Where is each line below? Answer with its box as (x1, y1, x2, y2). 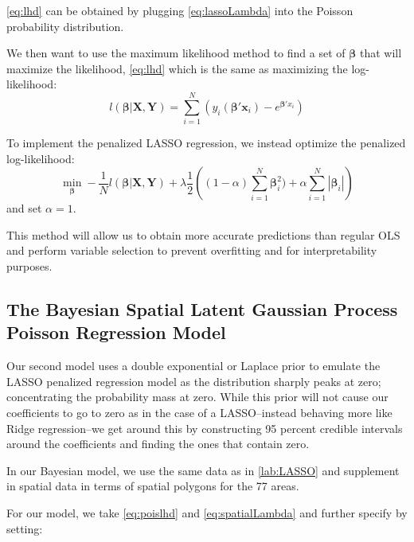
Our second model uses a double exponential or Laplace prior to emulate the (6, 357, 381, 374)
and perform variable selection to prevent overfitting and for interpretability (6, 242, 377, 259)
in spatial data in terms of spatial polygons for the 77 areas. (6, 478, 299, 494)
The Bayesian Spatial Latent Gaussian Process (6, 297, 398, 322)
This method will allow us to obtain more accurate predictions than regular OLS (6, 226, 400, 243)
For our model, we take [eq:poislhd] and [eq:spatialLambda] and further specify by (6, 505, 408, 521)
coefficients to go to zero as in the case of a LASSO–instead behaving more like (6, 404, 393, 421)
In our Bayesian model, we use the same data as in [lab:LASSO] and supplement (6, 462, 400, 478)
